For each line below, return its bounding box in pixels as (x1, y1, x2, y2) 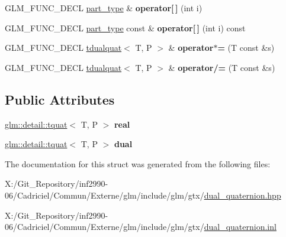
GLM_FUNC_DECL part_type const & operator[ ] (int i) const (5, 21, 246, 34)
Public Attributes (5, 90, 115, 108)
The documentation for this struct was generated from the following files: (5, 157, 271, 170)
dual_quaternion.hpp (204, 189, 281, 201)
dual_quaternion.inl (204, 220, 277, 233)
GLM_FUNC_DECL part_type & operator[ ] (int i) (5, 2, 203, 14)
